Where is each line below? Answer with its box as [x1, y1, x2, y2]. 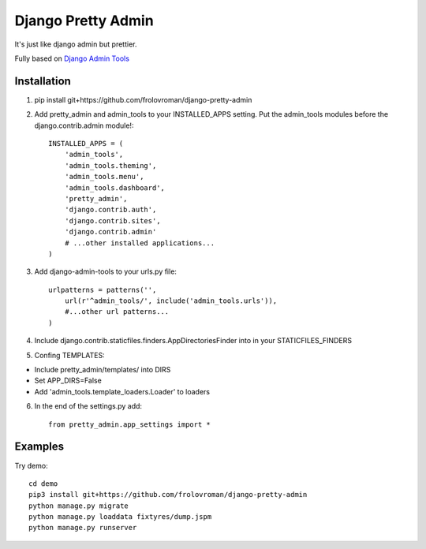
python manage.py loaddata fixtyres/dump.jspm [28, 513, 212, 521]
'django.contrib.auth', [64, 205, 157, 215]
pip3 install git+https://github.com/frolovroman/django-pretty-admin [28, 490, 308, 499]
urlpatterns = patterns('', [48, 285, 157, 294]
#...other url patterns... [64, 308, 170, 316]
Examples [14, 440, 65, 454]
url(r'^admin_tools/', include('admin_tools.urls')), [64, 297, 278, 305]
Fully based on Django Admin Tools [14, 54, 130, 63]
